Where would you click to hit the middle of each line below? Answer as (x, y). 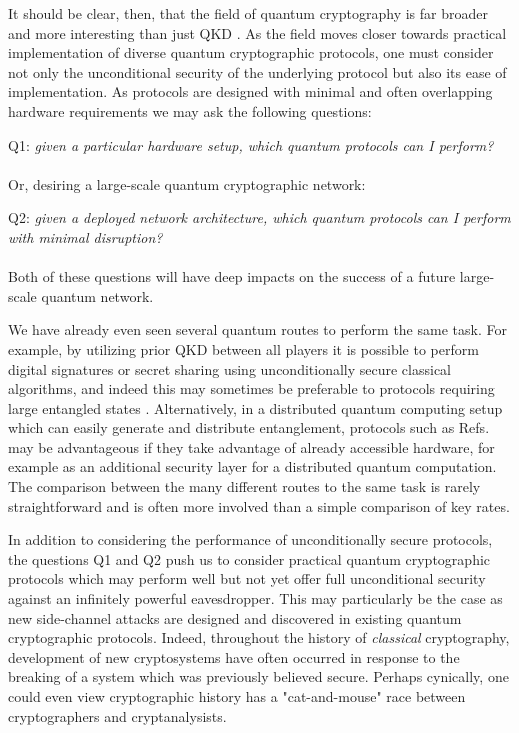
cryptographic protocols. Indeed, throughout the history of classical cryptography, (259, 637)
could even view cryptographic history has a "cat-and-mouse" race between (237, 696)
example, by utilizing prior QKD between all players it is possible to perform (243, 348)
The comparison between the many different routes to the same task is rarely (244, 486)
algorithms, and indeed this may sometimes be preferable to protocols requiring (251, 388)
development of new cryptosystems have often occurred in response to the (234, 656)
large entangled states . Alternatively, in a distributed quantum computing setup (255, 407)
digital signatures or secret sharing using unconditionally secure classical (230, 368)
